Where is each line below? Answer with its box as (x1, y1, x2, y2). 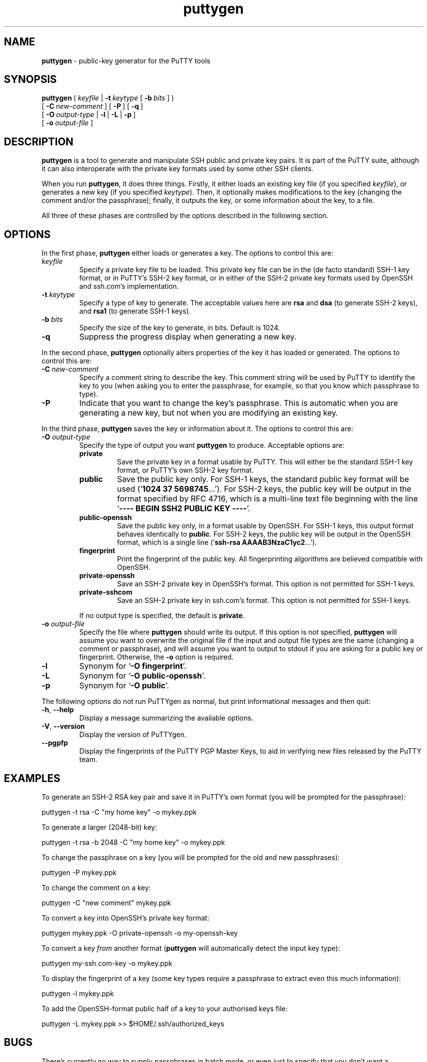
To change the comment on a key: (41, 883, 151, 892)
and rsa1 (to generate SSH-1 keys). (79, 307, 191, 316)
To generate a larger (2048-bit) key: (41, 822, 157, 831)
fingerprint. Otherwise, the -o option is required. (79, 653, 234, 661)
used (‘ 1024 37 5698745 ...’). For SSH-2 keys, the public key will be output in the (117, 484, 411, 494)
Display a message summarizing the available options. (79, 714, 253, 722)
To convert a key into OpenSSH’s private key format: (41, 913, 210, 922)
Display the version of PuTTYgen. (79, 730, 187, 739)
